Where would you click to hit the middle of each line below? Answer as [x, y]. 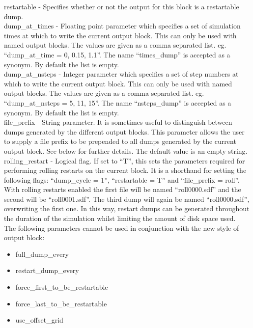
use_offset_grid [39, 320]
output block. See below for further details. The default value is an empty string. [126, 150]
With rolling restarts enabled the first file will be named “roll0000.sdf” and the [123, 189]
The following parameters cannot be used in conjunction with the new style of [122, 228]
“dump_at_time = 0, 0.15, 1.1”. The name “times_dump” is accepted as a [117, 54]
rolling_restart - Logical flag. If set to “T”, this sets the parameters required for [125, 160]
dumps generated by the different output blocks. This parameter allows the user [124, 131]
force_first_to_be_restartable [62, 287]
